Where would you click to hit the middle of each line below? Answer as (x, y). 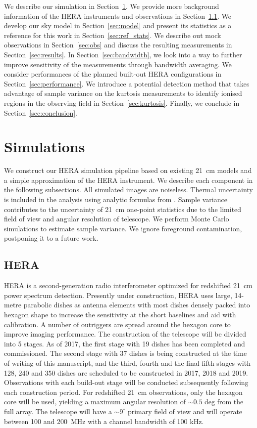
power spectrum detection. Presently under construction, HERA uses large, (118, 295)
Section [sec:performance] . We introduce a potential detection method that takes (127, 83)
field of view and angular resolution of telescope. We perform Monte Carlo (117, 219)
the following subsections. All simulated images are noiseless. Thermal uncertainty (128, 190)
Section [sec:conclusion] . (41, 112)
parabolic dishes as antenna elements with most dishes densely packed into (137, 305)
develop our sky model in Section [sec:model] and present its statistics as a (118, 25)
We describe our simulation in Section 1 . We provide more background (112, 6)
